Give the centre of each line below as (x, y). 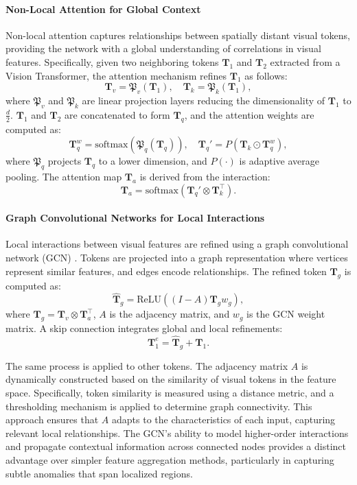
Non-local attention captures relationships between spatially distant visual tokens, (178, 35)
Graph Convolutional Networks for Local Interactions (135, 218)
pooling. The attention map (64, 176)
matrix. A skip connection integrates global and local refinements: (144, 328)
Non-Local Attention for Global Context (103, 9)
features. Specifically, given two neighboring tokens (112, 61)
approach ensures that (52, 419)
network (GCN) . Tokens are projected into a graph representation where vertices (177, 257)
